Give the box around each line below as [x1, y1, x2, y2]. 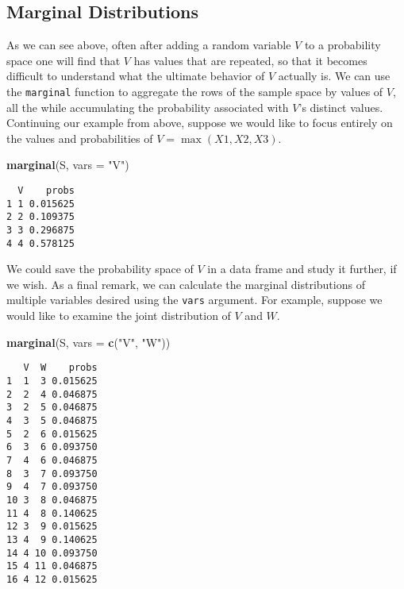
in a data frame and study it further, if [207, 260, 397, 277]
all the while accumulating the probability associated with [6, 98, 289, 115]
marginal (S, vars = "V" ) [6, 156, 129, 173]
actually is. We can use [278, 67, 391, 84]
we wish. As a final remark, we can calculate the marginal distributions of [6, 275, 365, 292]
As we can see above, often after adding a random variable [6, 37, 291, 53]
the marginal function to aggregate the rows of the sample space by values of [6, 83, 383, 99]
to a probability [304, 37, 381, 53]
